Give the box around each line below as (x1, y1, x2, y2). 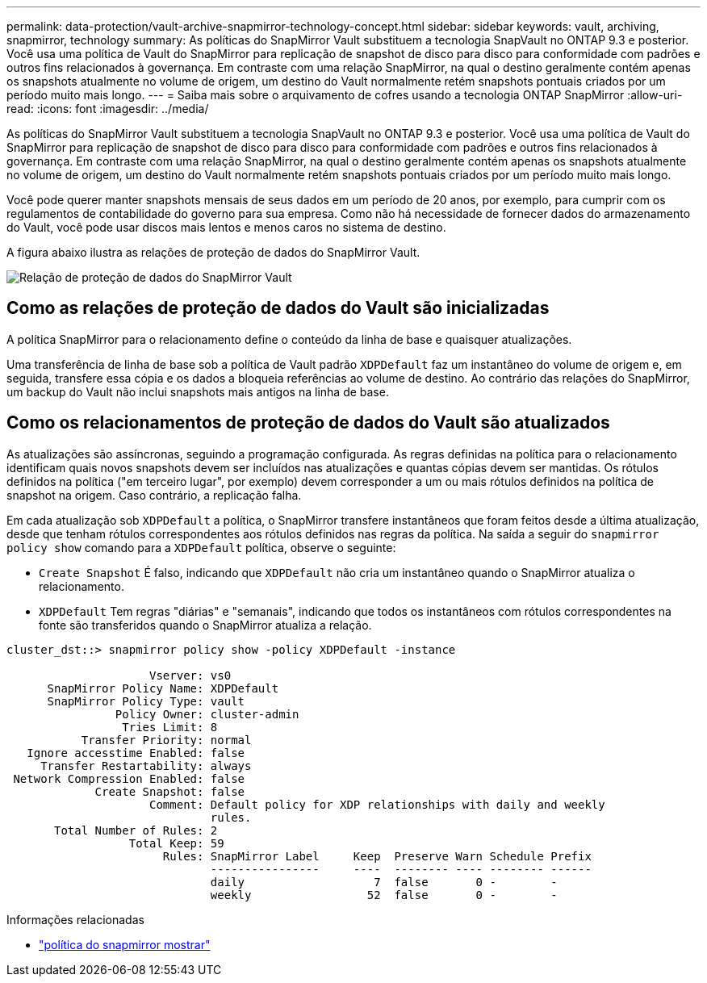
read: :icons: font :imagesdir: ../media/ (6, 102, 209, 115)
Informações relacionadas (6, 912, 144, 927)
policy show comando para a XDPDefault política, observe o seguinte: (6, 540, 396, 554)
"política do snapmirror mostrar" (39, 937, 211, 952)
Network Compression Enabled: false (13, 772, 245, 785)
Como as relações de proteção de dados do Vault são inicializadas (6, 298, 550, 319)
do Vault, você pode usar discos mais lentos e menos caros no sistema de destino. (6, 220, 446, 234)
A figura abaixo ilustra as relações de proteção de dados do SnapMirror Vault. (6, 245, 420, 259)
